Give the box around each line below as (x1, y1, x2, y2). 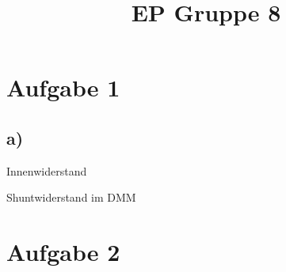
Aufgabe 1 (6, 71, 120, 104)
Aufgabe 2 (6, 236, 120, 268)
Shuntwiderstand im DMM (6, 189, 136, 206)
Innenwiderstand (6, 162, 87, 179)
